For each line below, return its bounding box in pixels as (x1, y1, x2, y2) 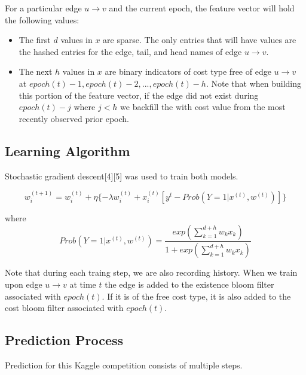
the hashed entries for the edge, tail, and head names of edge (19, 45, 242, 57)
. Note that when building (206, 77, 302, 89)
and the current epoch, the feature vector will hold (109, 2, 295, 14)
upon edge (5, 278, 42, 291)
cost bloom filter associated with (5, 301, 124, 314)
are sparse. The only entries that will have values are (103, 33, 296, 46)
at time (69, 278, 96, 291)
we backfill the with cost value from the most (120, 100, 286, 113)
